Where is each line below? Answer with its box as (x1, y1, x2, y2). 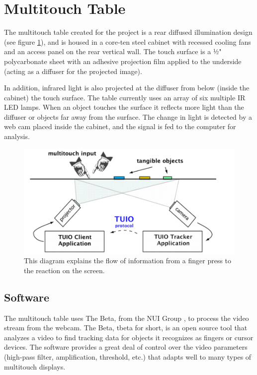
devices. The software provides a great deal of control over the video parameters (4, 342, 248, 352)
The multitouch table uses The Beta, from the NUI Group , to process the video (4, 312, 249, 323)
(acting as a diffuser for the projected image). (4, 66, 142, 76)
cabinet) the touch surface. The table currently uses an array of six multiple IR (4, 92, 246, 102)
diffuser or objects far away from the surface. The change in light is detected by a (4, 111, 253, 122)
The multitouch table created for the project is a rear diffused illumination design (4, 27, 253, 37)
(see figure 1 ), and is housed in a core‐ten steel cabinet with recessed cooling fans (4, 36, 251, 47)
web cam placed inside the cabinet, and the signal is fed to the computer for (4, 121, 236, 132)
